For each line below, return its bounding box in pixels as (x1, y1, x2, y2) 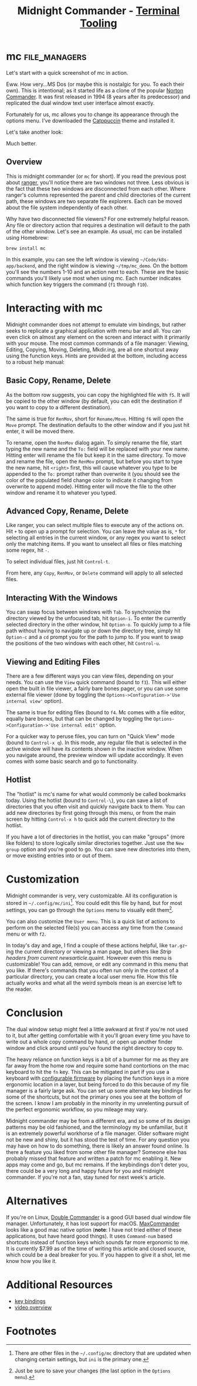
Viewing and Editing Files (6, 656, 101, 667)
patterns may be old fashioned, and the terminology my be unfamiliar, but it (6, 1123, 188, 1130)
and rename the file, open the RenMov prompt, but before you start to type (6, 457, 183, 465)
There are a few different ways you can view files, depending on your (6, 672, 174, 679)
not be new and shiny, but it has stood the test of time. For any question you (6, 1136, 189, 1143)
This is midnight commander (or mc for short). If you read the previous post (6, 173, 186, 180)
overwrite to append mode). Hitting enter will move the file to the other (6, 483, 176, 490)
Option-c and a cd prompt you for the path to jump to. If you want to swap (6, 634, 184, 641)
